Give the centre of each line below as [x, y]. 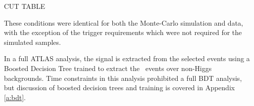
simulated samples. [32, 42]
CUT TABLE [25, 6]
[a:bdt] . [15, 97]
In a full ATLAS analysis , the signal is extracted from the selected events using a [127, 58]
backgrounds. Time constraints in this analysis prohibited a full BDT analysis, [123, 78]
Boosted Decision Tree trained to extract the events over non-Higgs [108, 68]
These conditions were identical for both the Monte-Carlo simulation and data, [124, 22]
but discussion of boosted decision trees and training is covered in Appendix [120, 88]
